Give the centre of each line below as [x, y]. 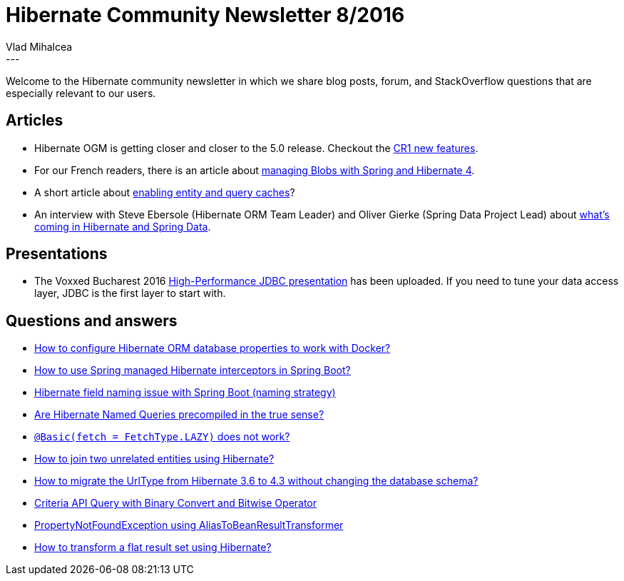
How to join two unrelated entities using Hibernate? [154, 459]
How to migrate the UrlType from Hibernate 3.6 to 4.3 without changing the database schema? [256, 481]
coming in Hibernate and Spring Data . [123, 226]
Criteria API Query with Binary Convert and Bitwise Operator [176, 503]
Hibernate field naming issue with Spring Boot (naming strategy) [185, 393]
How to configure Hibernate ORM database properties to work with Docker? [213, 348]
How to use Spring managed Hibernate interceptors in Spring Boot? [193, 370]
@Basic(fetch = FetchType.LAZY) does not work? [162, 437]
